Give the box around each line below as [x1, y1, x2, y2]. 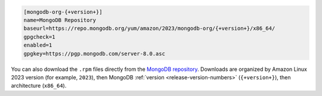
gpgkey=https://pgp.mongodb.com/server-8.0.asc [23, 50, 165, 57]
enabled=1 [23, 42, 52, 49]
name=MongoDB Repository [23, 17, 97, 23]
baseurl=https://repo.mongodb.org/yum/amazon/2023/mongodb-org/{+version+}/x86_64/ [23, 25, 275, 32]
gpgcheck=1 [23, 33, 55, 40]
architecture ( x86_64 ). [11, 82, 67, 89]
